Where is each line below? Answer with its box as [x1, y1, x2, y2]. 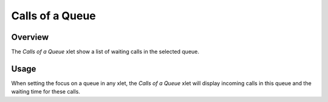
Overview [11, 32, 49, 42]
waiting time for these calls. [11, 88, 80, 95]
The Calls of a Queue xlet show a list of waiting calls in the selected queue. [11, 48, 200, 56]
